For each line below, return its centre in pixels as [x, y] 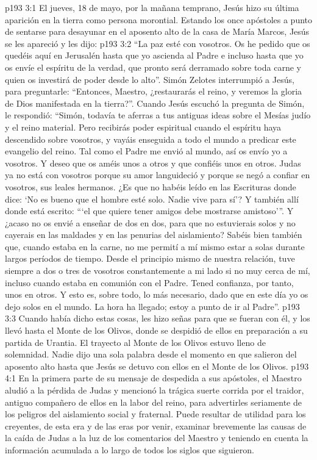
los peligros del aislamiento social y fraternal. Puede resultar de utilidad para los [155, 414]
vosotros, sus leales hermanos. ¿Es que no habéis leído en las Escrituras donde [151, 186]
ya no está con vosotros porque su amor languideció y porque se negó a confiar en [158, 175]
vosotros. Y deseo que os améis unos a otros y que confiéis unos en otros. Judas [153, 163]
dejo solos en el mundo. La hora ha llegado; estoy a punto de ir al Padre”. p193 [152, 306]
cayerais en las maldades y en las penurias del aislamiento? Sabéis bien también [154, 235]
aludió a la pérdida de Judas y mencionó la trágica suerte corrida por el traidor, [155, 390]
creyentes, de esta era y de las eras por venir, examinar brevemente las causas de [156, 426]
